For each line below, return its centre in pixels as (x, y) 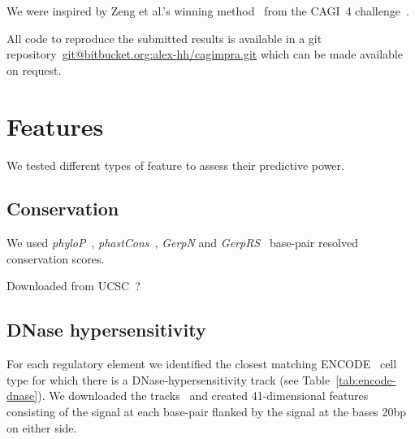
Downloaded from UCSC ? (73, 286)
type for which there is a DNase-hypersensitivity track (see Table (169, 379)
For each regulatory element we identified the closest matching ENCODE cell (202, 364)
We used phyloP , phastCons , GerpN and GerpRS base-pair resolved (183, 243)
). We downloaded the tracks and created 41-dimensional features (203, 396)
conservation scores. (56, 258)
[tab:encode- (366, 379)
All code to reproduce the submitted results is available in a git (164, 38)
